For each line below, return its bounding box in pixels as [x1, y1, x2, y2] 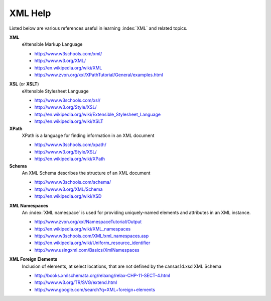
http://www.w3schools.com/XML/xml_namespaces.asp [34, 233, 149, 239]
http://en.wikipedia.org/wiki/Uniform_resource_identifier [34, 240, 151, 246]
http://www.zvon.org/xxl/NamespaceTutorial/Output [34, 219, 142, 225]
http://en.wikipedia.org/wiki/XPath [34, 156, 105, 162]
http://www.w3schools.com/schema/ [34, 179, 111, 185]
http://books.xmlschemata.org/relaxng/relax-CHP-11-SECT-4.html [34, 272, 171, 279]
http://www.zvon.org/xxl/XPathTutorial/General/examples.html [34, 71, 163, 78]
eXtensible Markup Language [22, 41, 83, 47]
